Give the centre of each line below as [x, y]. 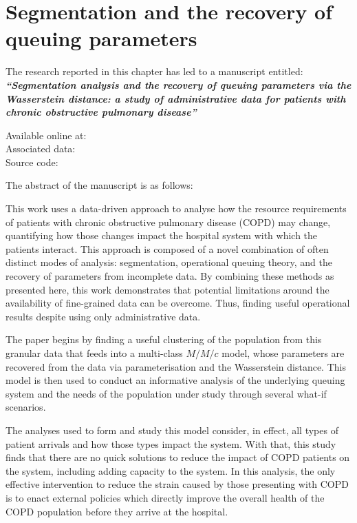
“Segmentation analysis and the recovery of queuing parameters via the [178, 84]
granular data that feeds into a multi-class [94, 353]
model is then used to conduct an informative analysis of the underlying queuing [175, 380]
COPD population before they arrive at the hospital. [117, 511]
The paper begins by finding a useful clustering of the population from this [164, 339]
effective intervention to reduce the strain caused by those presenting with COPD [177, 484]
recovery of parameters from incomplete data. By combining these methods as [170, 276]
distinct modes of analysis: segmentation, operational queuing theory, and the [169, 262]
